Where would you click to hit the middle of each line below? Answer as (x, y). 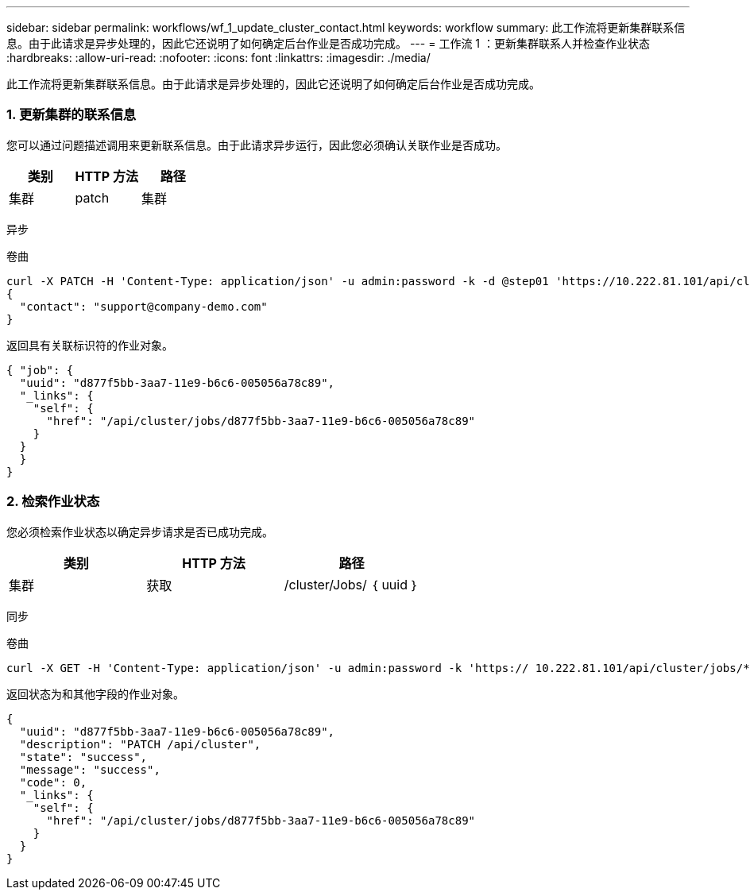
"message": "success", (90, 769)
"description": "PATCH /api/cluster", (140, 744)
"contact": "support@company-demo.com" (143, 306)
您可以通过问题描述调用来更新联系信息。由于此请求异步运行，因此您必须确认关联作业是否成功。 (257, 145)
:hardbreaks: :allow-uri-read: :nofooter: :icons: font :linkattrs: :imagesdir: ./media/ (218, 58)
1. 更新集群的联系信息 (72, 115)
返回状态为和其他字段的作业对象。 (95, 693)
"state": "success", (83, 757)
